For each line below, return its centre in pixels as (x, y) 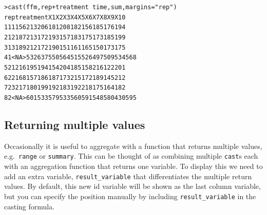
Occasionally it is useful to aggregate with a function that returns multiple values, (133, 146)
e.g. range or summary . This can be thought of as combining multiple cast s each (131, 156)
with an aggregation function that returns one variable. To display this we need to (133, 166)
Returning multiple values (75, 124)
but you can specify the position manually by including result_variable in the (130, 196)
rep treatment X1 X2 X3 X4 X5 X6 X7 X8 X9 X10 (65, 17)
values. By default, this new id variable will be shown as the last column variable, (132, 186)
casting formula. (30, 206)
